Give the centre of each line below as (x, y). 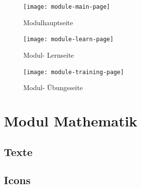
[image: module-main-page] (67, 7)
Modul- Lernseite (49, 55)
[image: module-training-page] (74, 72)
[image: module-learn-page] (69, 39)
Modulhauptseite (48, 22)
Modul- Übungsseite (53, 87)
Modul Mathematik (71, 120)
